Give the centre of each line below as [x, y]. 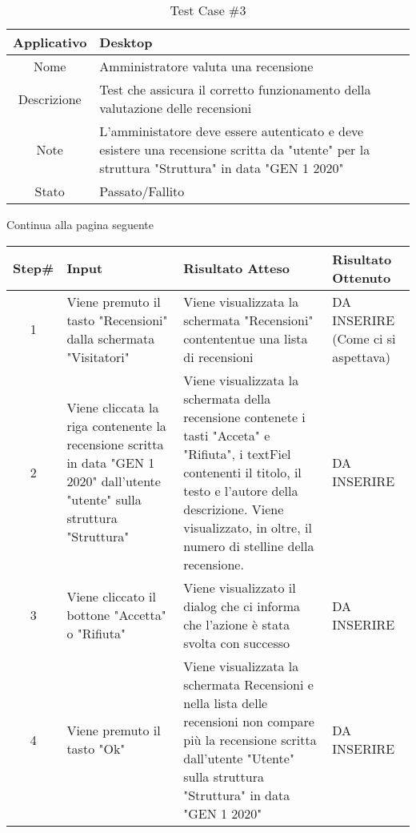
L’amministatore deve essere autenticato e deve [232, 131]
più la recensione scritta [250, 739]
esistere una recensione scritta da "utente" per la [235, 149]
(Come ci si [364, 338]
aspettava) [361, 356]
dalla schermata [111, 338]
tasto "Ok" [96, 749]
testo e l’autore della [241, 490]
